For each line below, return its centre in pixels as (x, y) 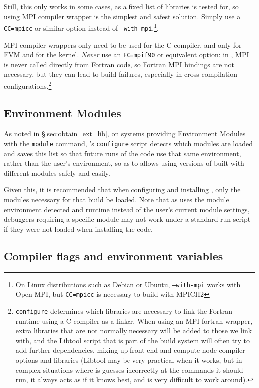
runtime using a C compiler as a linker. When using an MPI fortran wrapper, (134, 320)
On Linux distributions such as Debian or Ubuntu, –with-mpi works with (128, 284)
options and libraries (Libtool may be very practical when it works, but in (129, 359)
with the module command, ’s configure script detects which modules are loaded (128, 143)
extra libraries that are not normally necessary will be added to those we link (134, 330)
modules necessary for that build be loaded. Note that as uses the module (117, 199)
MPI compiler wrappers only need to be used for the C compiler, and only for (123, 45)
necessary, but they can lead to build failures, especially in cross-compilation (121, 74)
